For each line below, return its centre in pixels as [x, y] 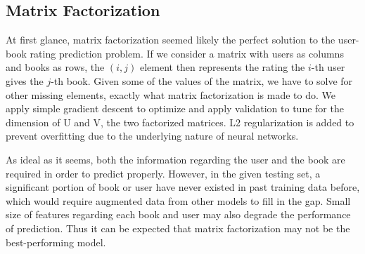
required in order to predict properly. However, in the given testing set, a [163, 173]
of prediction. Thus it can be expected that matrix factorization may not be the [178, 228]
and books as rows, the [55, 67]
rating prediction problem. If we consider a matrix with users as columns [187, 53]
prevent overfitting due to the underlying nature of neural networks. [152, 136]
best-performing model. [56, 242]
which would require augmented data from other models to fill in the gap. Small [178, 200]
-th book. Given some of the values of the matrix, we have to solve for [202, 80]
